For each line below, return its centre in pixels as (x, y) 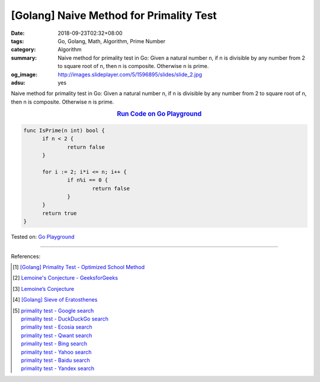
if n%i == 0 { (88, 180)
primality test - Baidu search (55, 360)
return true (60, 213)
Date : (18, 33)
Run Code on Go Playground (159, 114)
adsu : (18, 82)
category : (23, 50)
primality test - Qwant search (57, 335)
